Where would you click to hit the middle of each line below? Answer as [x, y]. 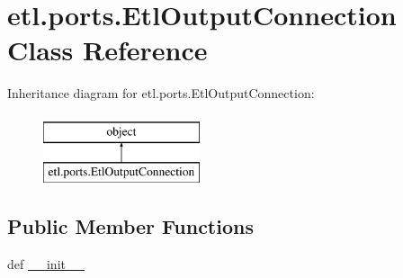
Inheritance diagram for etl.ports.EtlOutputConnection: [161, 93]
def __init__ [46, 264]
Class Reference [107, 50]
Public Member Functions [130, 226]
